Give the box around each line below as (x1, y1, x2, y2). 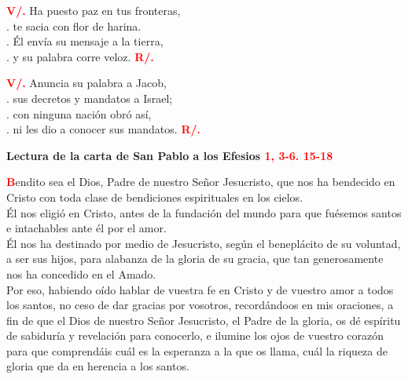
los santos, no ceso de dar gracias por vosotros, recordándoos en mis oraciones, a (6, 297, 394, 313)
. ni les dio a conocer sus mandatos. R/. (6, 121, 200, 137)
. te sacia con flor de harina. (6, 17, 142, 34)
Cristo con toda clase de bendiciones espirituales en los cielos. (6, 188, 303, 205)
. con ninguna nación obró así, (6, 105, 152, 122)
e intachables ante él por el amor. (6, 220, 167, 236)
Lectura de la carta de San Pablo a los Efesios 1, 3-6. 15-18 (6, 147, 333, 163)
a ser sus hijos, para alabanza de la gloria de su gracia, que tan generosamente (6, 250, 384, 267)
